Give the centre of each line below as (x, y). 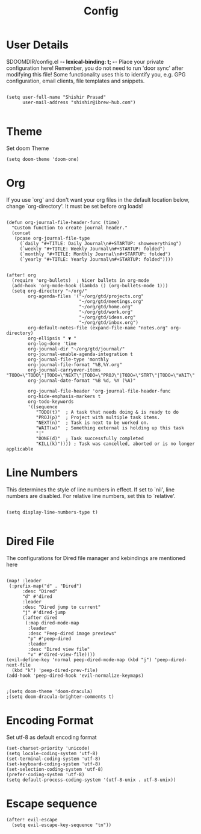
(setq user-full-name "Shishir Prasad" (56, 97)
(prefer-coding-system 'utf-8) (45, 774)
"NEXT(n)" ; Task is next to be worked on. (92, 423)
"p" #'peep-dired (49, 639)
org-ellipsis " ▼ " (52, 338)
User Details (38, 45)
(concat (21, 233)
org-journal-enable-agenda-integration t (81, 354)
